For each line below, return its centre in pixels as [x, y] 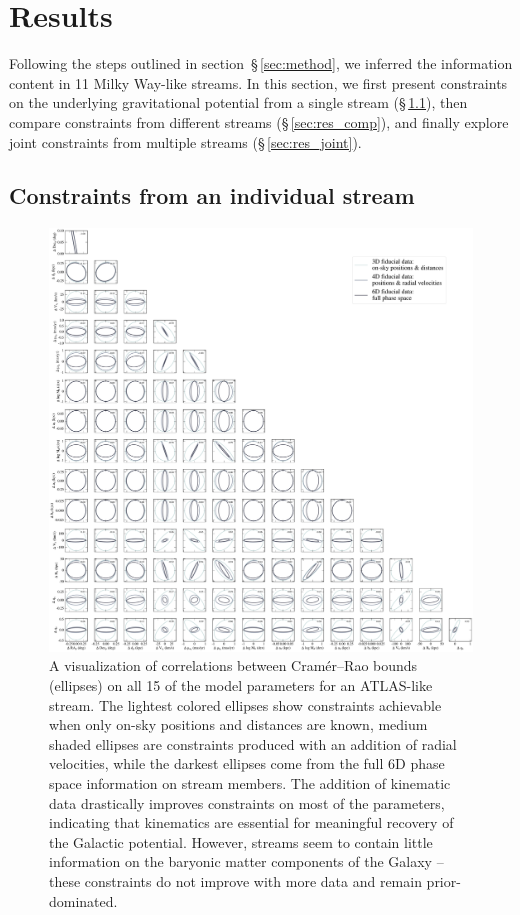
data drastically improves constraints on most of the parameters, [247, 802]
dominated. [83, 900]
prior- [443, 881]
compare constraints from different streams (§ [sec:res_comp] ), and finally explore [259, 121]
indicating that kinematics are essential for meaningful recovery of [251, 822]
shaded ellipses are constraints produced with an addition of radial [253, 743]
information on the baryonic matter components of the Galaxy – [246, 861]
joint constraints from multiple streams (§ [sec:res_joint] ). [185, 141]
